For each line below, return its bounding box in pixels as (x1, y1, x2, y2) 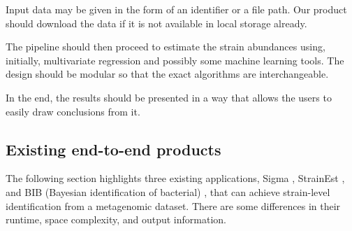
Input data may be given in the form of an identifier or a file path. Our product (6, 2, 347, 16)
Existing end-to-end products (6, 138, 221, 160)
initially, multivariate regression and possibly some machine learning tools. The (6, 52, 344, 67)
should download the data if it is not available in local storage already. (6, 15, 307, 30)
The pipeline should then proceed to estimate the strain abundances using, (6, 39, 325, 54)
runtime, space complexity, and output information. (6, 212, 226, 227)
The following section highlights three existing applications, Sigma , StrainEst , (6, 171, 345, 185)
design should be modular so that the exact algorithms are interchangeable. (6, 66, 329, 81)
